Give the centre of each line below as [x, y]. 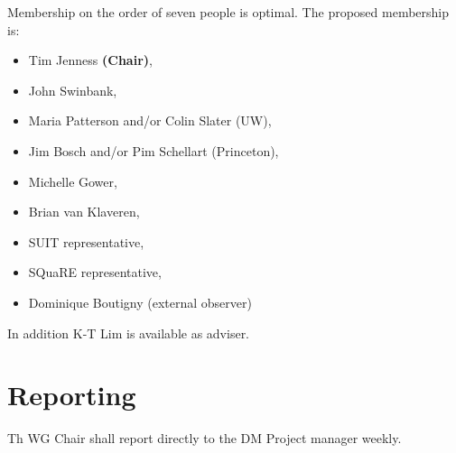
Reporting [72, 395]
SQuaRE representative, [95, 272]
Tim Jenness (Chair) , [90, 60]
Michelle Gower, [73, 181]
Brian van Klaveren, [84, 212]
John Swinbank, [73, 90]
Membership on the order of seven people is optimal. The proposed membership [228, 12]
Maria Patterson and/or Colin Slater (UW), [150, 120]
